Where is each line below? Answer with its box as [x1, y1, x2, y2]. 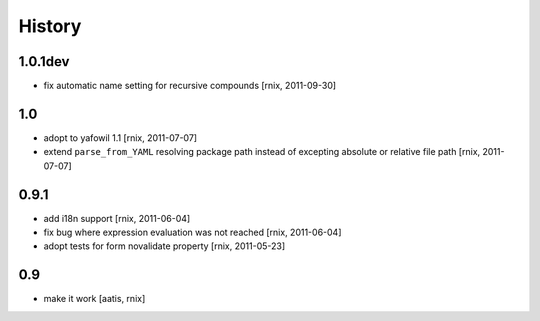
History [18, 15, 82, 37]
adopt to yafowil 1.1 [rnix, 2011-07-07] [43, 131, 198, 144]
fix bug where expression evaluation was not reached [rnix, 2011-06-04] [43, 226, 342, 239]
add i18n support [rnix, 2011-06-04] [43, 212, 191, 224]
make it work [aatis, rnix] [43, 293, 146, 305]
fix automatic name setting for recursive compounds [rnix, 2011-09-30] [43, 80, 337, 92]
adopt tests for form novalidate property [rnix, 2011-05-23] [43, 240, 286, 252]
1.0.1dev [18, 53, 70, 70]
